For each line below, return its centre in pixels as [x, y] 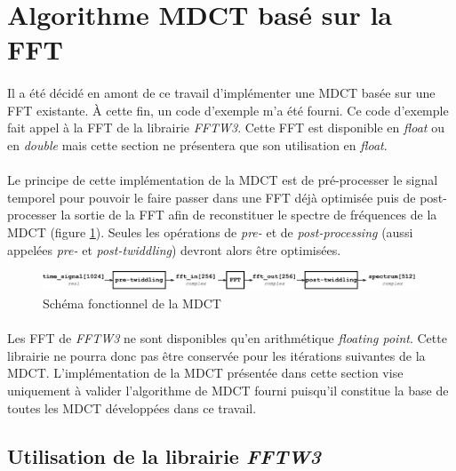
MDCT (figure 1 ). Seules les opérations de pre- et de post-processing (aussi [210, 232]
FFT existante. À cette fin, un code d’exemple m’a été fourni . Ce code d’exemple [228, 110]
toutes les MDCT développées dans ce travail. [132, 407]
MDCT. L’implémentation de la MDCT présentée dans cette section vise [205, 373]
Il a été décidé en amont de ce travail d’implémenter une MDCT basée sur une [221, 93]
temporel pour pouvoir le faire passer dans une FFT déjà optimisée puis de [212, 197]
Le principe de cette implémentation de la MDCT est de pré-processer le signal [223, 180]
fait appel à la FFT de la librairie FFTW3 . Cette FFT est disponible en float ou [226, 128]
